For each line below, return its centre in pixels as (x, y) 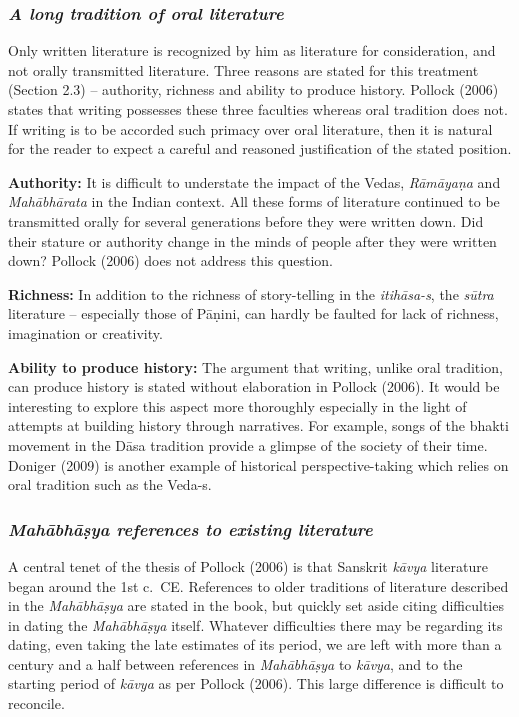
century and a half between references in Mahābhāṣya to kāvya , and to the (235, 663)
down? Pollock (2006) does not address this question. (170, 260)
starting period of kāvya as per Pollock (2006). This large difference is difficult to (256, 683)
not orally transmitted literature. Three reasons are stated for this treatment (243, 69)
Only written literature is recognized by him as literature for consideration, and (252, 50)
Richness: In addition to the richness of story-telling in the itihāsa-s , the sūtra (251, 293)
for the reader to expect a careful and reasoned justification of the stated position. (260, 148)
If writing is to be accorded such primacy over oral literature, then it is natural (250, 128)
